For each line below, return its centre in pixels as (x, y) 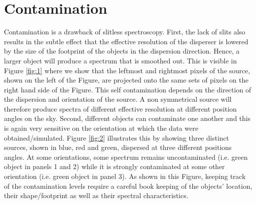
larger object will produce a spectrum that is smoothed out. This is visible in (120, 60)
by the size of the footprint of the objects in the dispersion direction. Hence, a (122, 51)
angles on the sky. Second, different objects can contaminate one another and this (127, 118)
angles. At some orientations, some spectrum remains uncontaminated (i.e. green (126, 157)
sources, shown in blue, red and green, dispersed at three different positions (118, 147)
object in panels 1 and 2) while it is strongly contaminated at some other (114, 166)
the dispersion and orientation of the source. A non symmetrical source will (118, 99)
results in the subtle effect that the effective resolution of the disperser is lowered (126, 41)
